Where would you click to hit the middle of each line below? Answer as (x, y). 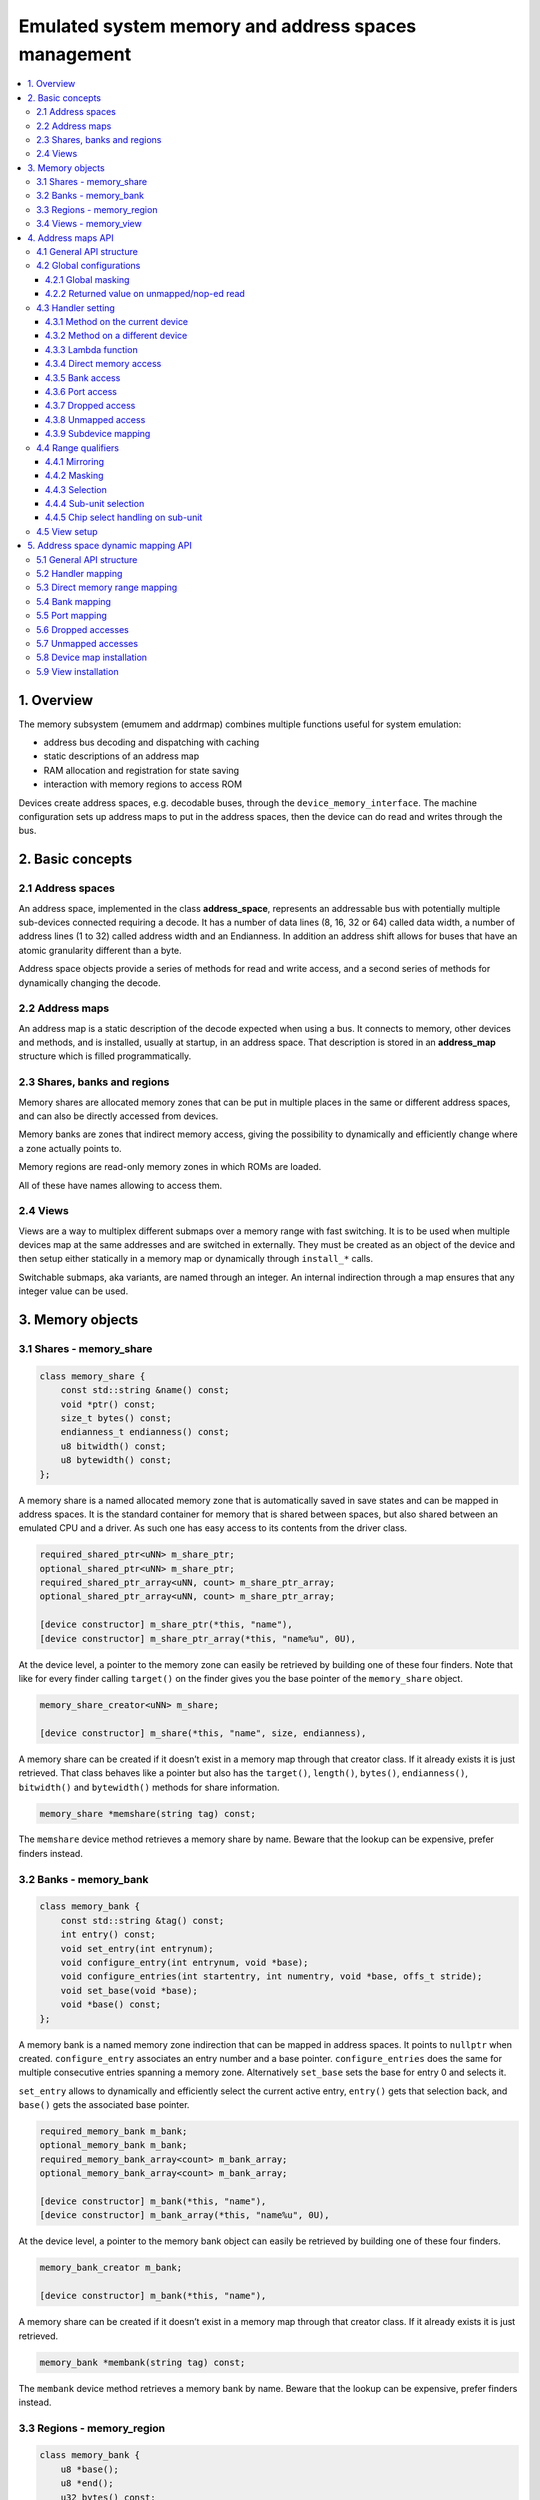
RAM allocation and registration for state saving (141, 770)
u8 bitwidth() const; (113, 1446)
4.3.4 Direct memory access (103, 364)
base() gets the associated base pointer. (104, 2105)
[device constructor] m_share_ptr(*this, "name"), (166, 1624)
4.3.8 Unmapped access (95, 419)
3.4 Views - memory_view (89, 224)
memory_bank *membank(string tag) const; (142, 2362)
